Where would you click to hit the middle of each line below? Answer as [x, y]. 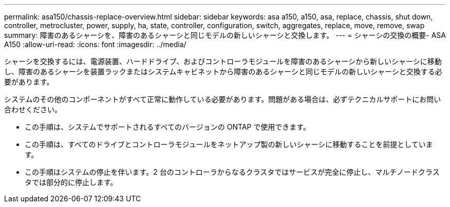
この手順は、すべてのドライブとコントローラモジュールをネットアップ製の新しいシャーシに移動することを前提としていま [229, 144]
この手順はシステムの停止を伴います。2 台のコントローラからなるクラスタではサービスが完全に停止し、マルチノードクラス [232, 172]
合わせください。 [33, 109]
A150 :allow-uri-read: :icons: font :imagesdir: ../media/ [95, 44]
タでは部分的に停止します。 [71, 182]
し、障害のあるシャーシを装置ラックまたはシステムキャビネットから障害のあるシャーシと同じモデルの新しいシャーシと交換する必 [223, 71]
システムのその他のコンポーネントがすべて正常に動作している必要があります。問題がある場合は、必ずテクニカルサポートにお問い [223, 99]
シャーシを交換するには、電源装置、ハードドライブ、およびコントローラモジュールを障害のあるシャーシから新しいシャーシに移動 [223, 61]
